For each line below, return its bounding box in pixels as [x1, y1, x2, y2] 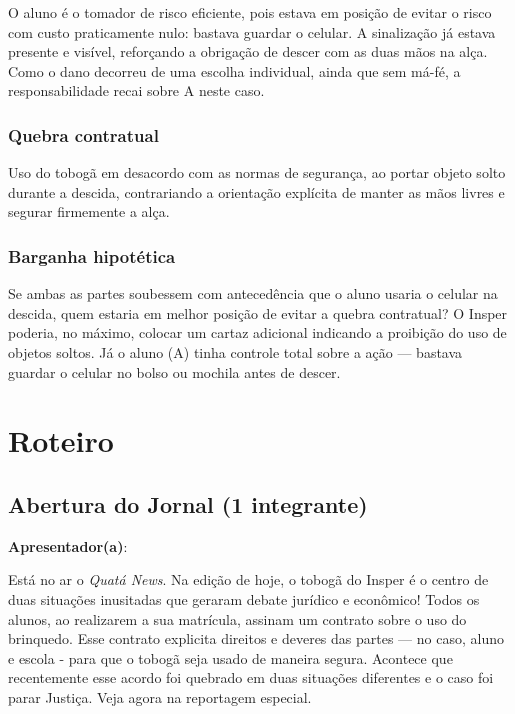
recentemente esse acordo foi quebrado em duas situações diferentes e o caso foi [8, 667, 494, 688]
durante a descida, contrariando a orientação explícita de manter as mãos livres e [8, 181, 505, 202]
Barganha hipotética [8, 243, 176, 268]
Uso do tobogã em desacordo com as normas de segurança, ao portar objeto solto [8, 162, 506, 183]
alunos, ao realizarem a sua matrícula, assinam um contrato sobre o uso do [8, 608, 467, 629]
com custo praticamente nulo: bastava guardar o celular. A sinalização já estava [8, 21, 496, 42]
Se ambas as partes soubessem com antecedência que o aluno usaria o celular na [8, 283, 498, 304]
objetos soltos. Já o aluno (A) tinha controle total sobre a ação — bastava [8, 341, 463, 362]
